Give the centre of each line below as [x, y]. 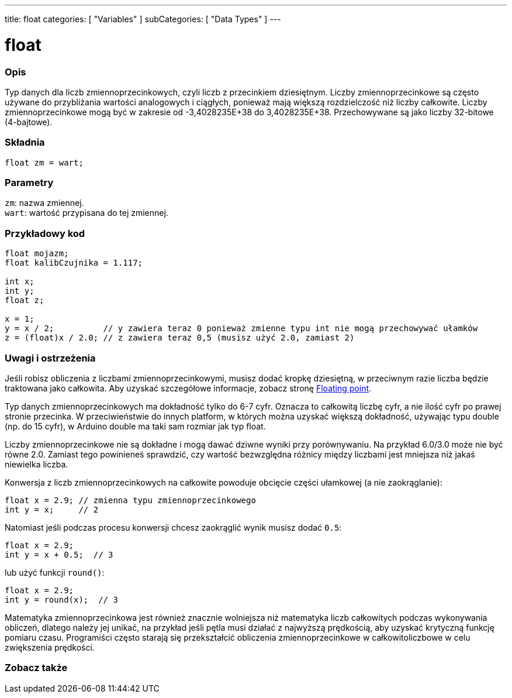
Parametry [29, 183]
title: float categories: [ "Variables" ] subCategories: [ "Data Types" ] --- [143, 19]
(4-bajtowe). [29, 122]
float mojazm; [37, 254]
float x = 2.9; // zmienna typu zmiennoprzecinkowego [130, 500]
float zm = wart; [44, 162]
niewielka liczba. [37, 464]
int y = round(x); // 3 [61, 599]
